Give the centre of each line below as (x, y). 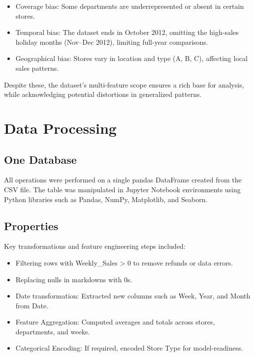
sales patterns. (37, 68)
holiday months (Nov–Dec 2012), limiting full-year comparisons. (112, 42)
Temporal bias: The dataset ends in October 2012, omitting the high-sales (127, 32)
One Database (40, 159)
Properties (31, 225)
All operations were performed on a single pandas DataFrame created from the (123, 180)
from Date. (32, 305)
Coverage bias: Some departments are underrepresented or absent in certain (130, 6)
